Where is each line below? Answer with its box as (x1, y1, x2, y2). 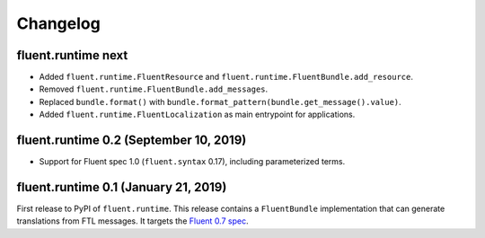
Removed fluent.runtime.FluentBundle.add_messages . (39, 84, 269, 94)
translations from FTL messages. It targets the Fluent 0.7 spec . (16, 216, 249, 226)
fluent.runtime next (16, 48, 128, 63)
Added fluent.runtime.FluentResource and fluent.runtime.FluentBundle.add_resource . (39, 72, 413, 83)
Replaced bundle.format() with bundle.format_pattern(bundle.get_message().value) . (39, 96, 401, 107)
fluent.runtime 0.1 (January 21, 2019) (16, 180, 227, 195)
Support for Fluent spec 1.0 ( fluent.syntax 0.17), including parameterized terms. (39, 156, 346, 167)
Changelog (16, 13, 101, 33)
